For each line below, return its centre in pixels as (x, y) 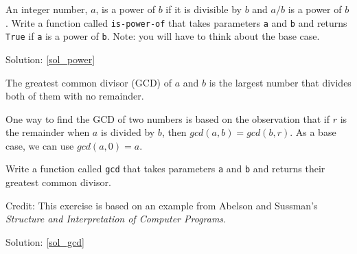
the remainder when (48, 132)
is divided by (128, 132)
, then (174, 132)
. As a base (313, 132)
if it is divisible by (204, 9)
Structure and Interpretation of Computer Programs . (116, 219)
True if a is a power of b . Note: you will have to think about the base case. (163, 36)
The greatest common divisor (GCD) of (89, 82)
